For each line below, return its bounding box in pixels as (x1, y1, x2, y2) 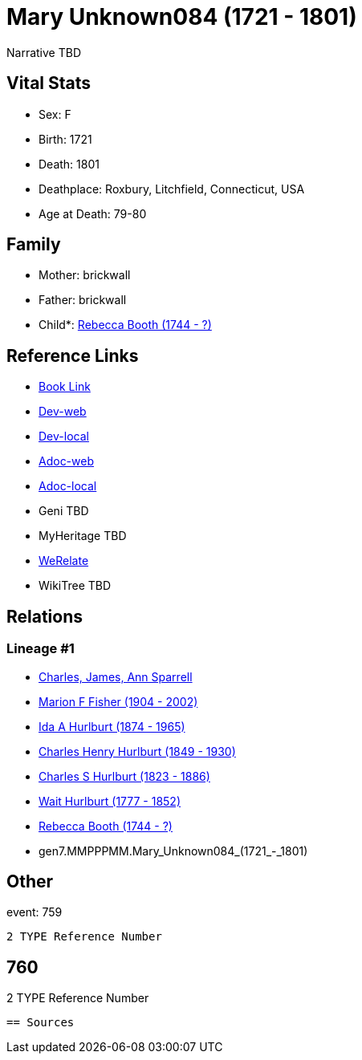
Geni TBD (39, 504, 89, 518)
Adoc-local (39, 479, 97, 493)
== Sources (6, 1016, 75, 1030)
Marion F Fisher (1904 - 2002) (39, 694, 198, 709)
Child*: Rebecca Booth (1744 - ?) (39, 318, 212, 332)
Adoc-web (39, 454, 95, 469)
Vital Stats (6, 73, 92, 94)
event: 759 (6, 905, 63, 920)
